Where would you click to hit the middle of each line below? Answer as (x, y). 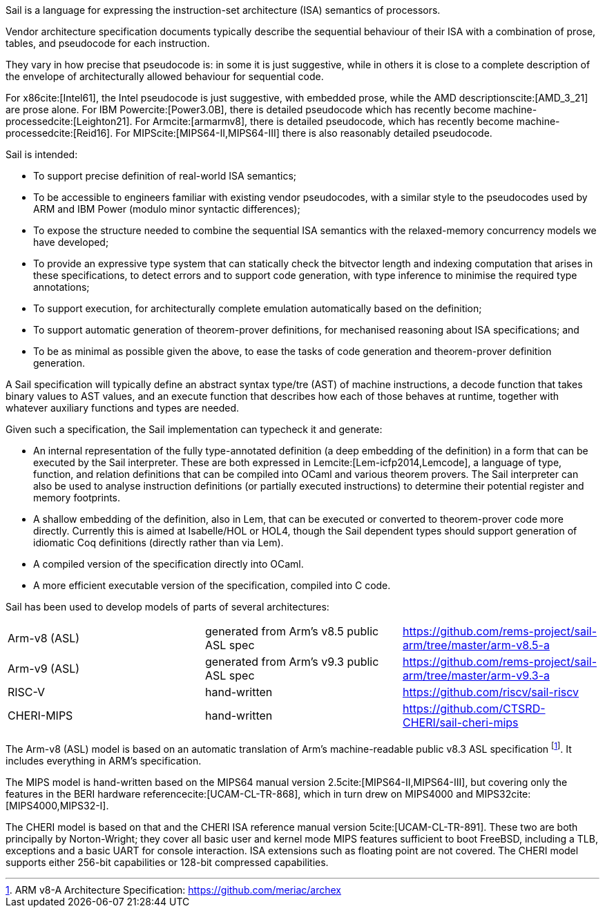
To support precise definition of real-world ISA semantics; (165, 176)
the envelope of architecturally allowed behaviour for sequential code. (165, 76)
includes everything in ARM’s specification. (104, 760)
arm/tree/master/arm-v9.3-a (476, 675)
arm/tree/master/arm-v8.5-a (476, 645)
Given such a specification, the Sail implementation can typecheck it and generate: (194, 429)
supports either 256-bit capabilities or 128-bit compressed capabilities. (167, 862)
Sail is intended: (42, 154)
